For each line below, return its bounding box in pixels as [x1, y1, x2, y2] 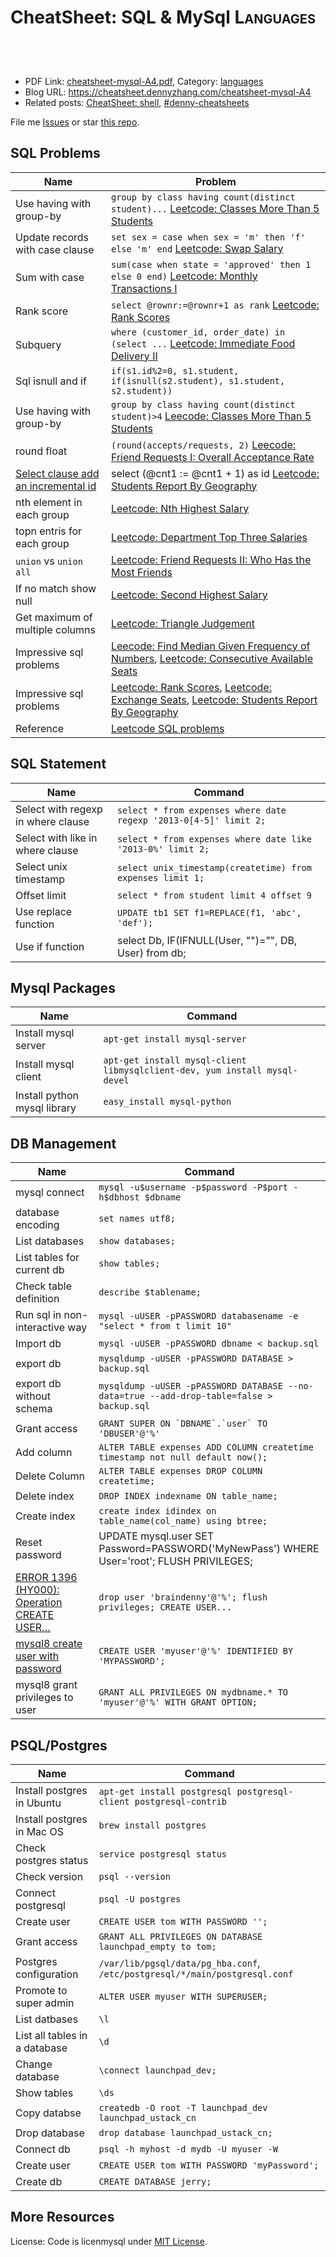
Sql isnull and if [15, 374, 87, 388]
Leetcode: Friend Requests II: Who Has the [110, 552, 312, 566]
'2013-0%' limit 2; [116, 843, 210, 855]
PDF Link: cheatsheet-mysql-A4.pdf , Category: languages [24, 75, 264, 87]
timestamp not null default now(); [98, 1452, 268, 1463]
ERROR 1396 [15, 1571, 78, 1585]
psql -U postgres [98, 1894, 182, 1905]
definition [15, 1292, 60, 1306]
